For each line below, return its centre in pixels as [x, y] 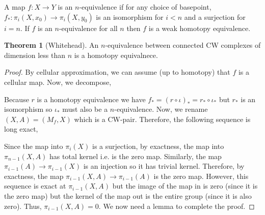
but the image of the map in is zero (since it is [185, 186]
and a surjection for [215, 17]
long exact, [21, 129]
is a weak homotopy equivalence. [200, 28]
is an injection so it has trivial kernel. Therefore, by [164, 166]
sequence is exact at [35, 186]
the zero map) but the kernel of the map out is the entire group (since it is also [128, 195]
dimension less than [35, 55]
